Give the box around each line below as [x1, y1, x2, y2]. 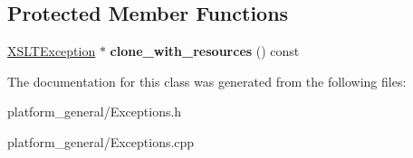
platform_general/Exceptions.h [7, 102, 182, 121]
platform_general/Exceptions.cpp [7, 132, 195, 151]
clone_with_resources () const [110, 42, 300, 60]
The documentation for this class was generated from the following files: [7, 71, 407, 90]
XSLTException [7, 42, 96, 60]
